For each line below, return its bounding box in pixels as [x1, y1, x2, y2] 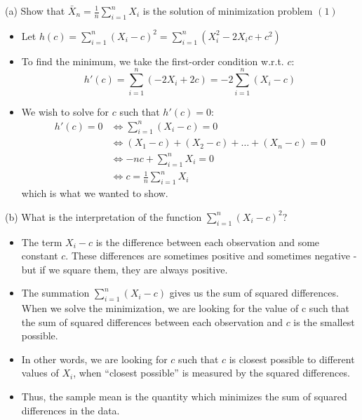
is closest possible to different [229, 351, 355, 366]
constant [21, 248, 58, 263]
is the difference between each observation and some [95, 234, 320, 249]
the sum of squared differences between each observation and [21, 314, 283, 329]
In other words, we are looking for [21, 351, 168, 366]
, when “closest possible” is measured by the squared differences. [73, 365, 350, 380]
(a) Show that [5, 4, 65, 18]
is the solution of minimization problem [142, 4, 313, 18]
